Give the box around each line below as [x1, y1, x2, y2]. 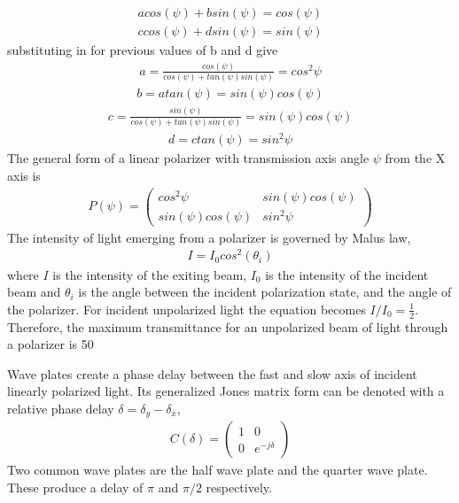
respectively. [206, 477, 272, 496]
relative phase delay [7, 399, 114, 417]
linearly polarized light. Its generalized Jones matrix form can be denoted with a [7, 382, 445, 400]
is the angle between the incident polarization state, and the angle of [78, 282, 452, 301]
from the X [385, 149, 446, 167]
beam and [7, 282, 61, 301]
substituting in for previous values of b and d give [7, 41, 278, 59]
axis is [7, 166, 41, 184]
